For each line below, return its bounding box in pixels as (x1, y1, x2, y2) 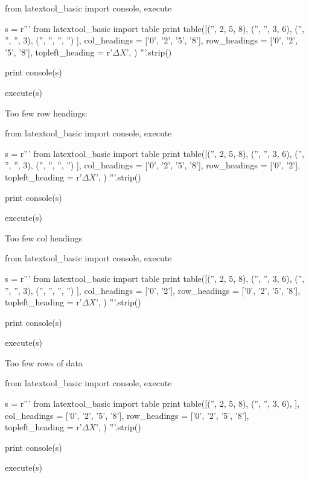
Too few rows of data (5, 356, 83, 369)
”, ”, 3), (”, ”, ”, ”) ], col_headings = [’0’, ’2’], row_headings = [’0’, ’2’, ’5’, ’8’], (5, 284, 301, 296)
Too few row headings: (5, 106, 88, 119)
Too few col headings (5, 231, 83, 244)
